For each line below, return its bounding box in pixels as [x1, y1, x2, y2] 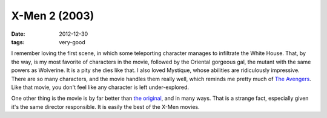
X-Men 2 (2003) [11, 9, 94, 22]
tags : [11, 38, 25, 45]
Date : [11, 30, 25, 38]
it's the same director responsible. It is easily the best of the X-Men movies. [11, 103, 200, 110]
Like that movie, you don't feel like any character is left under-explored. [11, 84, 190, 91]
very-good [59, 38, 85, 45]
